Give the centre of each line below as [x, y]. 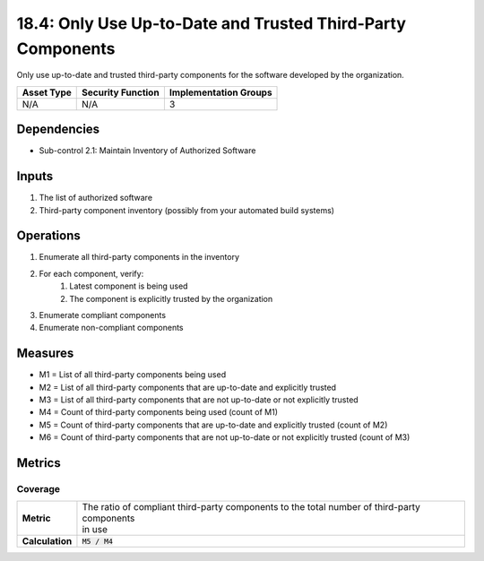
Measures [45, 354]
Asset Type [47, 92]
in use [95, 530]
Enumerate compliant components [102, 315]
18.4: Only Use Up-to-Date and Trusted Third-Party [212, 23]
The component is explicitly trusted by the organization [171, 298]
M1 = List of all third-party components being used [133, 375]
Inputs [35, 176]
